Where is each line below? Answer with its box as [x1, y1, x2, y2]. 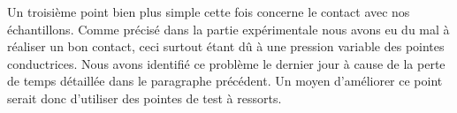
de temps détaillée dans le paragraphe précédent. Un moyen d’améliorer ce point [7, 72, 443, 90]
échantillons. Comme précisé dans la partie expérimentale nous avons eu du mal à [7, 19, 450, 38]
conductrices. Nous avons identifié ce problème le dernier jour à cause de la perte [7, 54, 446, 72]
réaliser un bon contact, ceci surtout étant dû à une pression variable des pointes [7, 37, 445, 56]
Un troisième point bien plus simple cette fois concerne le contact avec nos [7, 3, 410, 20]
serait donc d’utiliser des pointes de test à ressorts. [7, 88, 282, 107]
